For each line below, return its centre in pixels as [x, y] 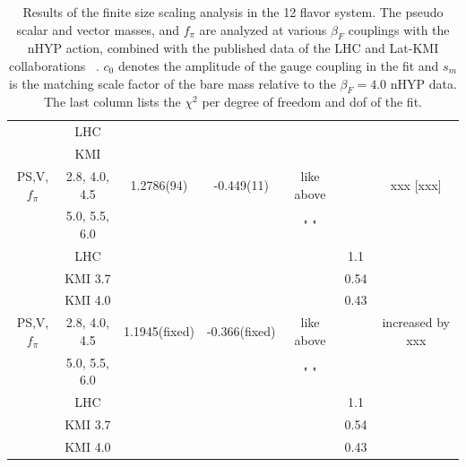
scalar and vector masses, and [98, 29]
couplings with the [399, 29]
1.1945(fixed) [159, 331]
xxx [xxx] [416, 184]
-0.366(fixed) [241, 331]
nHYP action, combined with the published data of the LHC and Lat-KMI [233, 48]
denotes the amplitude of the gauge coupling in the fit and [278, 65]
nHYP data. [423, 83]
